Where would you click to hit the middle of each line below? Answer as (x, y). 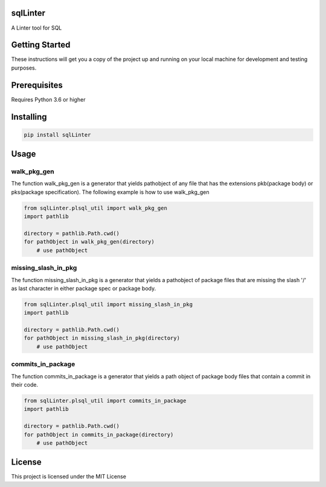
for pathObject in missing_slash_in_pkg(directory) (102, 338)
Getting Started (41, 45)
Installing (29, 117)
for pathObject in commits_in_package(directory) (99, 434)
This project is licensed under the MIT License (69, 477)
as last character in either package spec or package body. (84, 288)
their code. (25, 384)
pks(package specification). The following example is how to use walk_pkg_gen (110, 192)
